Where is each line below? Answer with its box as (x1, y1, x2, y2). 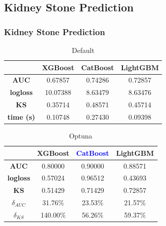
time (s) (7, 111, 35, 122)
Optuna (69, 131, 93, 141)
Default (72, 45, 95, 55)
